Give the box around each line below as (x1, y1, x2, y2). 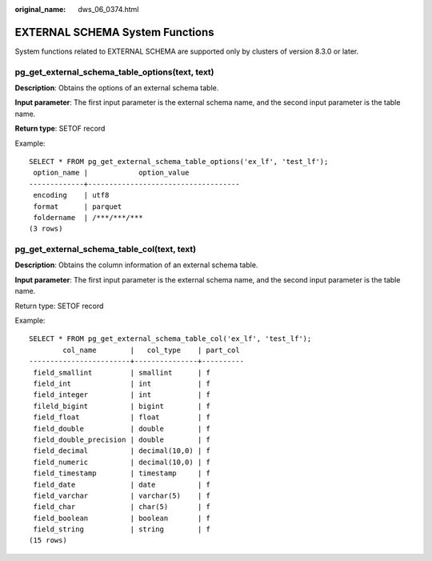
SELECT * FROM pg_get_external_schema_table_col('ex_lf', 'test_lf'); (29, 335, 312, 343)
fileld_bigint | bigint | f (33, 401, 211, 411)
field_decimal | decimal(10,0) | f (33, 447, 211, 455)
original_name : (14, 5, 66, 14)
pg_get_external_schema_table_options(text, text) (14, 66, 215, 78)
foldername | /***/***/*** (33, 213, 143, 222)
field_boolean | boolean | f (33, 513, 211, 523)
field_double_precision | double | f (33, 435, 211, 444)
